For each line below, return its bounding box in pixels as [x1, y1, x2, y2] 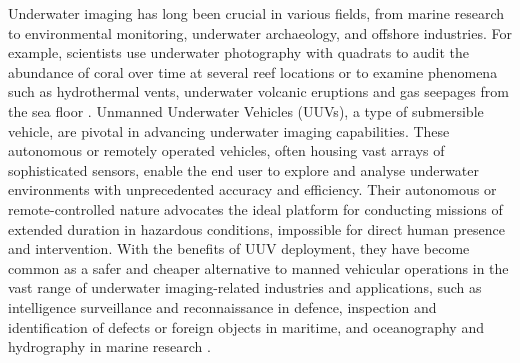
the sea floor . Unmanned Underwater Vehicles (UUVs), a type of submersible [8, 100, 484, 121]
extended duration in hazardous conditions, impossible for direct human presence [8, 218, 505, 239]
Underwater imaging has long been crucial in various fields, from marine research [8, 3, 505, 23]
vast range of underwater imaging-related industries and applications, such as [8, 277, 482, 298]
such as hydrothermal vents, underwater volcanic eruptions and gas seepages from [8, 81, 509, 102]
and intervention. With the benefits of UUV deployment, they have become [8, 238, 470, 259]
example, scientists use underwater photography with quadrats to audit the [8, 42, 470, 63]
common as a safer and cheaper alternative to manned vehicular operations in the [8, 257, 509, 278]
